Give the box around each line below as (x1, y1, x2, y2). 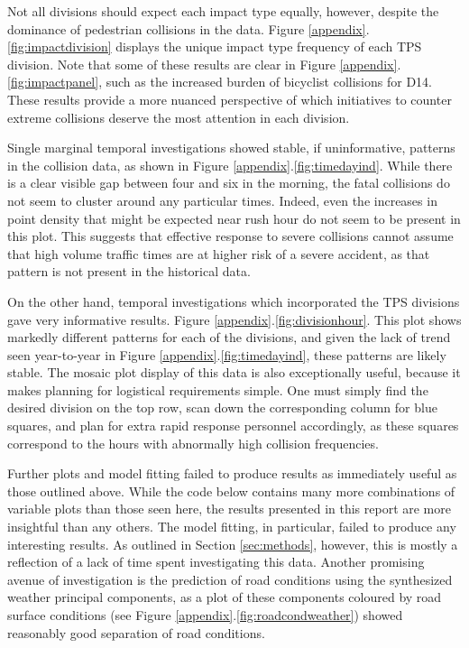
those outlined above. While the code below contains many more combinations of (7, 481, 455, 500)
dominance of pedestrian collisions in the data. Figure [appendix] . (7, 19, 370, 38)
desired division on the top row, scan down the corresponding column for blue (7, 398, 437, 417)
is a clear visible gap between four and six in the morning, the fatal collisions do (7, 173, 450, 192)
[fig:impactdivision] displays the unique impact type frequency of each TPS (7, 37, 422, 56)
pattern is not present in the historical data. (7, 262, 251, 281)
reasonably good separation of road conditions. (7, 623, 265, 642)
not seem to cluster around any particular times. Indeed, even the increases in (7, 190, 437, 209)
